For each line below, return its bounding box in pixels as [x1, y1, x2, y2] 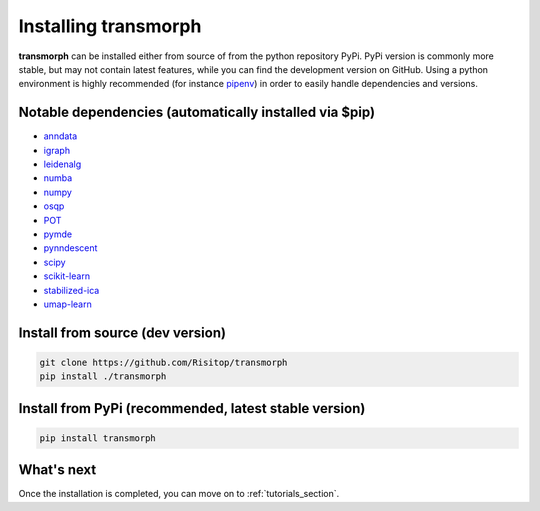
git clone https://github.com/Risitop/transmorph [39, 356, 288, 368]
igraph [43, 144, 70, 156]
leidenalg [43, 158, 82, 170]
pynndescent [43, 242, 98, 254]
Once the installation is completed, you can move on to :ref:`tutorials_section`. [18, 488, 340, 500]
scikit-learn [43, 270, 90, 282]
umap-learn [43, 298, 92, 310]
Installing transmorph [18, 15, 202, 37]
